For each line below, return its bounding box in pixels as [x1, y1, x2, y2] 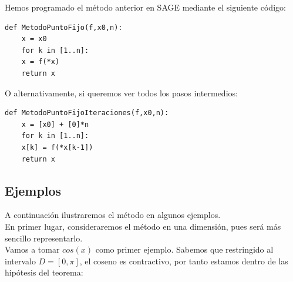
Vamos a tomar [5, 243, 60, 256]
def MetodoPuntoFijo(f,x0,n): [5, 23, 123, 32]
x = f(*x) [21, 58, 60, 66]
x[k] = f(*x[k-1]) [21, 143, 93, 152]
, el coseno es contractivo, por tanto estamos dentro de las [79, 254, 288, 267]
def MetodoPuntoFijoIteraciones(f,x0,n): [5, 109, 169, 117]
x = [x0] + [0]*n [21, 120, 89, 129]
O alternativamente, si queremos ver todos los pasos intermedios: [5, 86, 238, 99]
